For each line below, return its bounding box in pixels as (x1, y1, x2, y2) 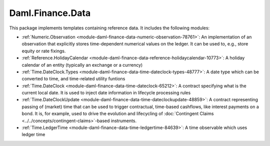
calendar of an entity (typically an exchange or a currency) (21, 62, 143, 68)
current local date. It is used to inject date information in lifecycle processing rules (21, 90, 191, 96)
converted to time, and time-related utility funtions (21, 76, 125, 82)
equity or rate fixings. (21, 48, 66, 54)
